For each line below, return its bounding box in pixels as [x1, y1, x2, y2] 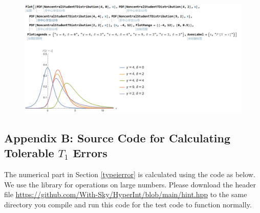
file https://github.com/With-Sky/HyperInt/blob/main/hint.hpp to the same [4, 189, 247, 200]
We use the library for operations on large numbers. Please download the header [4, 179, 256, 189]
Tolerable [4, 145, 54, 161]
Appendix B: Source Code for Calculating [4, 130, 231, 145]
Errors [73, 145, 107, 161]
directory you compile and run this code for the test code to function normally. [4, 199, 252, 209]
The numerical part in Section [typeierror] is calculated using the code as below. [4, 169, 255, 180]
